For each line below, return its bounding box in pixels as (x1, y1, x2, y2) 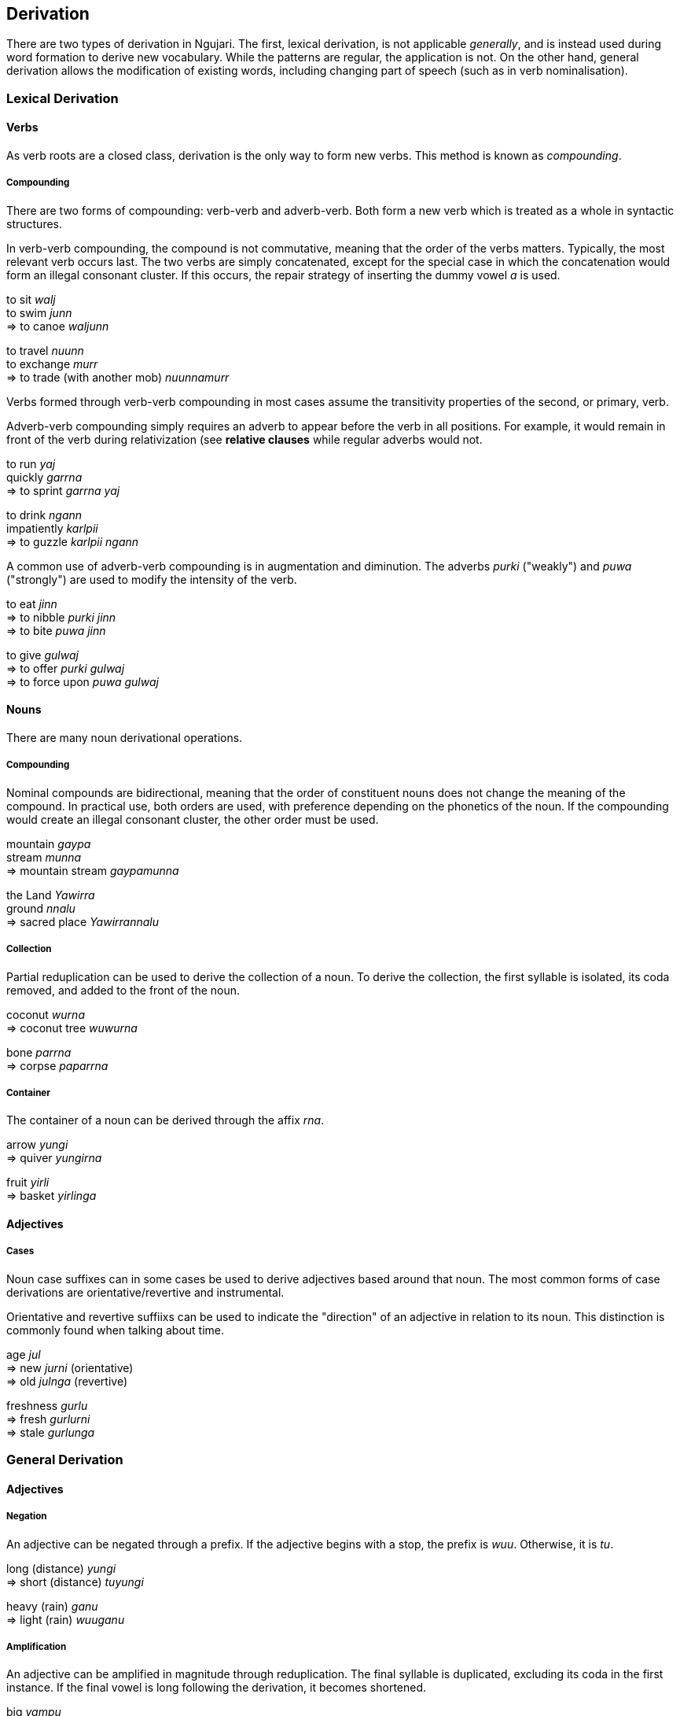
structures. (6, 216, 62, 231)
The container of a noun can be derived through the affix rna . (6, 1113, 325, 1127)
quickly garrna (6, 470, 83, 484)
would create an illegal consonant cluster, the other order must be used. (6, 812, 379, 826)
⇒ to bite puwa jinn (6, 623, 106, 637)
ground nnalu (6, 901, 75, 915)
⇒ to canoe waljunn (6, 319, 109, 333)
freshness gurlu (6, 1398, 88, 1412)
